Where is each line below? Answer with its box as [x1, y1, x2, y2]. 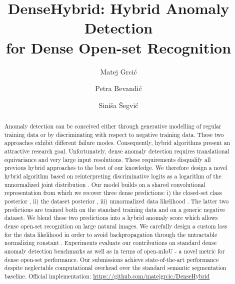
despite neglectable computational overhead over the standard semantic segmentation [4, 263, 226, 272]
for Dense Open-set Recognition [5, 37, 231, 57]
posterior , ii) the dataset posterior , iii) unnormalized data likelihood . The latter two [4, 196, 229, 205]
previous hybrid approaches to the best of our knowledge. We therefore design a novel [4, 163, 227, 172]
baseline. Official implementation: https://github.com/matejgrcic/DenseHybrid [4, 271, 210, 280]
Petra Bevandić [95, 83, 142, 93]
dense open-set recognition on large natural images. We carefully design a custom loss [4, 221, 227, 230]
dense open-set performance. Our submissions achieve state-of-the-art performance [4, 255, 219, 263]
